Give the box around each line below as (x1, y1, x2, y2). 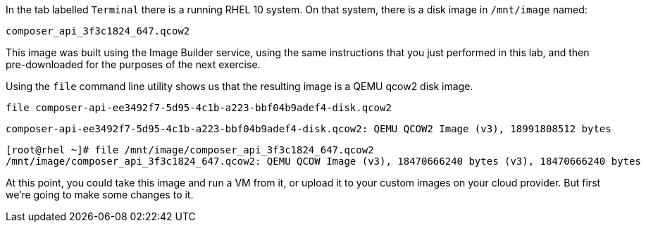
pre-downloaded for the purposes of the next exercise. (6, 58, 261, 70)
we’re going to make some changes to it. (6, 189, 194, 201)
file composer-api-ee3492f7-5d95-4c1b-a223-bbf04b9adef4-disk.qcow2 (6, 102, 392, 113)
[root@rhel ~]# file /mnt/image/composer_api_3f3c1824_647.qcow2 (6, 144, 374, 156)
